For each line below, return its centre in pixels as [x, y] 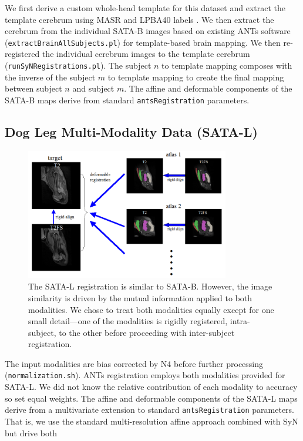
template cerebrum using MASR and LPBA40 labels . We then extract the [139, 19]
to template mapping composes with [227, 65]
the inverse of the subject [50, 77]
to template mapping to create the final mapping [196, 77]
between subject [33, 88]
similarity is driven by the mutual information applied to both [140, 297]
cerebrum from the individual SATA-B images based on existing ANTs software [148, 31]
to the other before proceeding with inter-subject [147, 332]
